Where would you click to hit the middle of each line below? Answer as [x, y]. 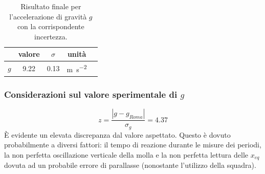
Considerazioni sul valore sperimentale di [91, 94]
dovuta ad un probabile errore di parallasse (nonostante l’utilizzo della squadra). [130, 165]
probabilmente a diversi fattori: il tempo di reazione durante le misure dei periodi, [133, 145]
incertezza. [51, 36]
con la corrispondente [51, 26]
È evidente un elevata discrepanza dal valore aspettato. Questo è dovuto [117, 134]
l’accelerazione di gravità [48, 16]
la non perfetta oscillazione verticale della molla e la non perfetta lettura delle [126, 154]
